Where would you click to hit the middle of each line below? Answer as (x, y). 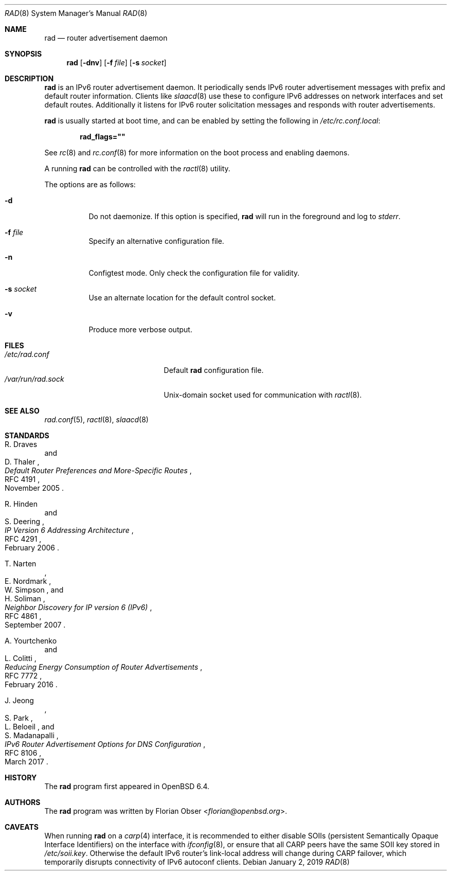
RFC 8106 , (23, 753)
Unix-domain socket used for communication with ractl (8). (263, 395)
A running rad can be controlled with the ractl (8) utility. (137, 168)
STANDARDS (27, 435)
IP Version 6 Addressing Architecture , (69, 530)
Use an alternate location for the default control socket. (182, 298)
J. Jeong (19, 700)
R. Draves (21, 444)
